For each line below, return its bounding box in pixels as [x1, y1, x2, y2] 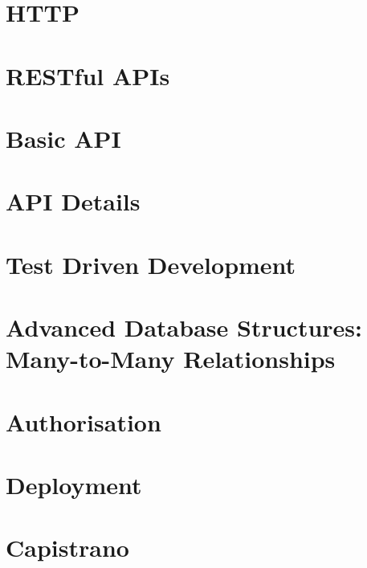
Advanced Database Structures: [6, 311, 362, 344]
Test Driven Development [6, 247, 296, 280]
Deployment [6, 468, 142, 501]
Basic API [6, 121, 121, 154]
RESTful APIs [6, 59, 170, 92]
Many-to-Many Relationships [6, 342, 336, 375]
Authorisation [6, 405, 161, 438]
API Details [6, 185, 141, 218]
